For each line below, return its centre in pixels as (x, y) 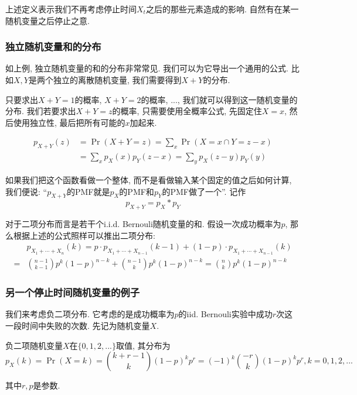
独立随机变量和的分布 (53, 47)
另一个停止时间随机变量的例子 (73, 292)
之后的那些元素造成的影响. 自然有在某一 (222, 9)
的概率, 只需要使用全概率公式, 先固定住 (187, 111)
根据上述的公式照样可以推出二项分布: (84, 235)
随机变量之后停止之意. (47, 20)
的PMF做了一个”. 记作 (204, 191)
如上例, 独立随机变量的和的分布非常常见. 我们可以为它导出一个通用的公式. (147, 68)
